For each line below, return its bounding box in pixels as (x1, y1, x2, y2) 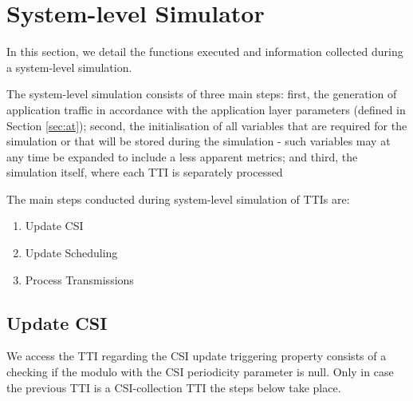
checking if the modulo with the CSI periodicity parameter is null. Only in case (6, 363, 394, 380)
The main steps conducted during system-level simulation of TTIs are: (6, 190, 350, 207)
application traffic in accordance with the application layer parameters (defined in (6, 101, 406, 117)
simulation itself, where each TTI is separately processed (6, 164, 283, 181)
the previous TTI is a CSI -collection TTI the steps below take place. (6, 379, 341, 395)
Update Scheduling (25, 244, 118, 261)
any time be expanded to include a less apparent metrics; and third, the (6, 148, 358, 165)
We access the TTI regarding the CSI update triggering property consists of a (6, 347, 387, 364)
